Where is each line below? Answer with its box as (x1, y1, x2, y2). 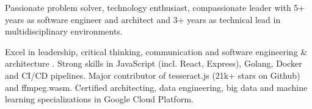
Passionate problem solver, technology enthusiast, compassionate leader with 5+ (5, 1, 305, 13)
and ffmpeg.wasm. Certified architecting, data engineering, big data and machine (5, 81, 308, 93)
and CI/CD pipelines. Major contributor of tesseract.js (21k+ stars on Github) (5, 68, 300, 81)
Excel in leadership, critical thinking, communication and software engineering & (5, 45, 308, 58)
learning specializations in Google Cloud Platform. (5, 93, 194, 105)
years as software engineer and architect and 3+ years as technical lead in (5, 13, 281, 25)
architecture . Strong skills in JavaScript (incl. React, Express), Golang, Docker (5, 57, 302, 70)
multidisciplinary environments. (5, 25, 123, 38)
